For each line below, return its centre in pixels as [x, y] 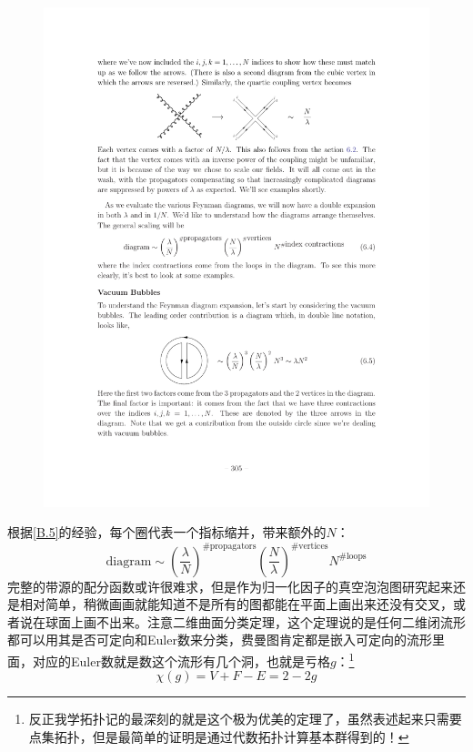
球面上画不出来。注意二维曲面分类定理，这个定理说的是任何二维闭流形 [255, 621]
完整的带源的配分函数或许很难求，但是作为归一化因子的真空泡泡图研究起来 [230, 586]
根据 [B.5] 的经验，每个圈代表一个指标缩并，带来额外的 [167, 532]
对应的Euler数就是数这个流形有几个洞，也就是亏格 [181, 661]
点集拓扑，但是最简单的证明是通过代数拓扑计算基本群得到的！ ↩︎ [219, 736]
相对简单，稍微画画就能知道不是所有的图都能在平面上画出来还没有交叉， [236, 604]
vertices [313, 547]
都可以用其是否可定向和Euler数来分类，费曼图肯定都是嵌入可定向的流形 [220, 640]
